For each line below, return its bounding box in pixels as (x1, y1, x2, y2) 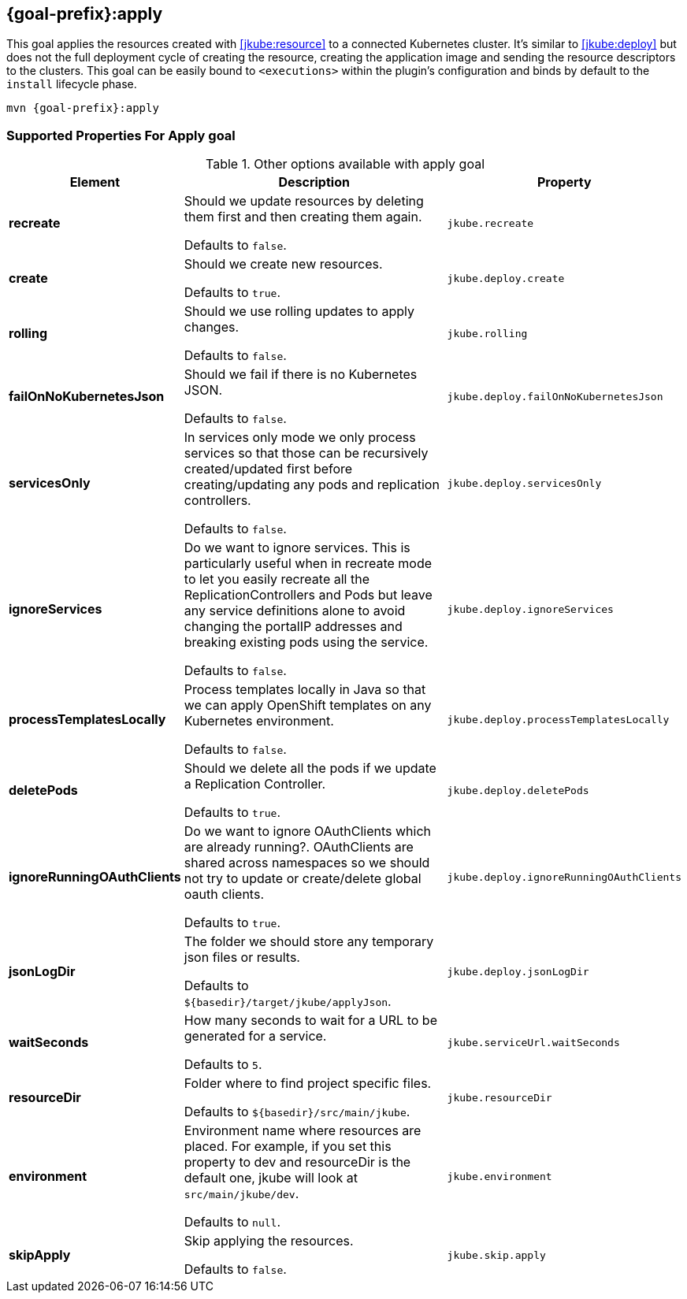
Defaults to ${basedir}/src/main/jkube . (184, 1104, 410, 1120)
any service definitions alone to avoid (184, 603, 406, 619)
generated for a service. (184, 1028, 327, 1045)
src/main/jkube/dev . (184, 1186, 299, 1202)
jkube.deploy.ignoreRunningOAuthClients (447, 870, 681, 883)
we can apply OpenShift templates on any (184, 697, 432, 714)
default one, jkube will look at (184, 1170, 358, 1186)
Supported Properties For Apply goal (6, 127, 236, 143)
